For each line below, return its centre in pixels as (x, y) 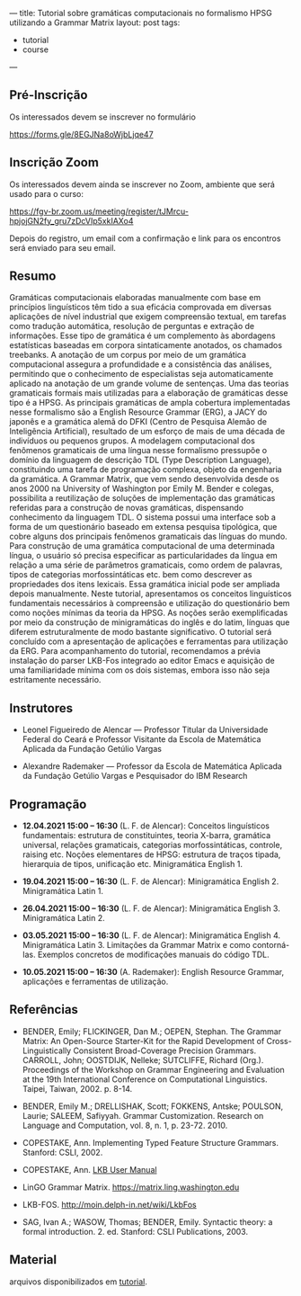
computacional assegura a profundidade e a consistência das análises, (141, 364)
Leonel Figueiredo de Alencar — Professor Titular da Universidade (145, 730)
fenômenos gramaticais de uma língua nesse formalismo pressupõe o (138, 451)
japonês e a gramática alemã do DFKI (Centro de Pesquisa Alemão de (138, 422)
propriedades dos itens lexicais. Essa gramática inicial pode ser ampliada (145, 585)
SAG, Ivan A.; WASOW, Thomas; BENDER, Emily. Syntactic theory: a (147, 1221)
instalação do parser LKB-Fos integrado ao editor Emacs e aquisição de (142, 661)
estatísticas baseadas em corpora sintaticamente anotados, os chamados (146, 345)
